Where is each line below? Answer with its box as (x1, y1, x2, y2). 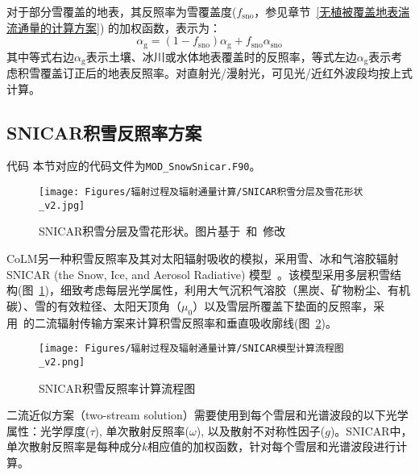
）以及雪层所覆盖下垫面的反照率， (193, 297, 374, 314)
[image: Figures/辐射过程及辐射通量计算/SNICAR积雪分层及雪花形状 (39, 186, 363, 198)
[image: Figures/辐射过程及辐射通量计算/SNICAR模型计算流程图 (39, 343, 344, 355)
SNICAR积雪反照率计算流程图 (39, 379, 196, 396)
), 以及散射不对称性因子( (196, 422, 326, 439)
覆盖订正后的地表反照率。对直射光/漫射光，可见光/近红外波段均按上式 (39, 65, 413, 81)
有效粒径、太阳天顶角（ (56, 297, 181, 314)
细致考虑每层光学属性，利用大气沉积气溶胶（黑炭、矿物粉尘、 (60, 281, 388, 298)
